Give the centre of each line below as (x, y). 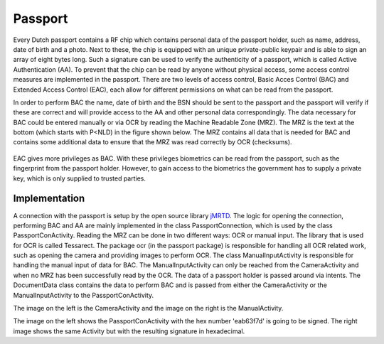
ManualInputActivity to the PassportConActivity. (84, 295)
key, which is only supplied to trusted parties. (79, 178)
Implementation (49, 199)
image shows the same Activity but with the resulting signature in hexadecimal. (129, 331)
